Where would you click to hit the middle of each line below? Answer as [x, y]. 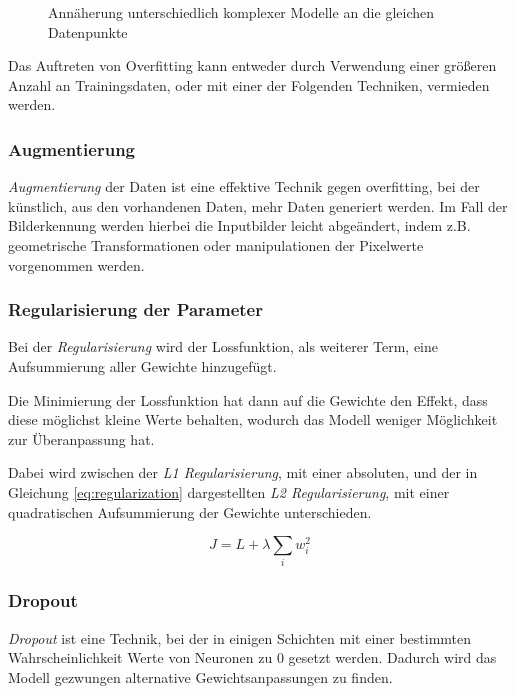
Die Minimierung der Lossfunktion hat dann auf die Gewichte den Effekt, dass [248, 399]
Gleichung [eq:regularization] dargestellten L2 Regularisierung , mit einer [229, 491]
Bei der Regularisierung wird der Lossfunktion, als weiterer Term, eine [223, 346]
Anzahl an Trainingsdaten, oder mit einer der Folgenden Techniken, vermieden [249, 84]
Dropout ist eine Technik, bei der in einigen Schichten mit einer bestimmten [240, 637]
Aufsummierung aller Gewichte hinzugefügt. [142, 365]
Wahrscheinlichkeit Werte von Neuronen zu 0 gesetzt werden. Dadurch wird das [252, 657]
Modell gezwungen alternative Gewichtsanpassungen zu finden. [200, 676]
